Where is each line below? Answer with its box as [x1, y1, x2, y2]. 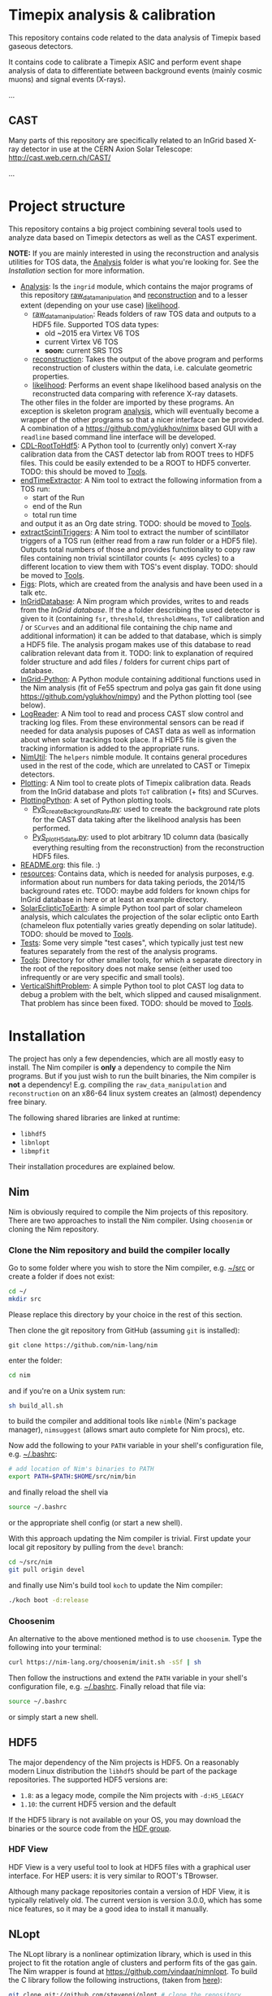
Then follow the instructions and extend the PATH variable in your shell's [8, 1673, 248, 1683]
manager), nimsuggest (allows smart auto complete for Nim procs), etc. [8, 1425, 245, 1434]
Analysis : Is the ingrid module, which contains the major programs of [19, 281, 253, 291]
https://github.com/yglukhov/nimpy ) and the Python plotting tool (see [19, 692, 253, 702]
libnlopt [19, 1138, 50, 1147]
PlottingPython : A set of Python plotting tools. [19, 795, 173, 805]
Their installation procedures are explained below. [8, 1162, 175, 1171]
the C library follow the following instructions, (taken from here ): [8, 1975, 223, 1985]
